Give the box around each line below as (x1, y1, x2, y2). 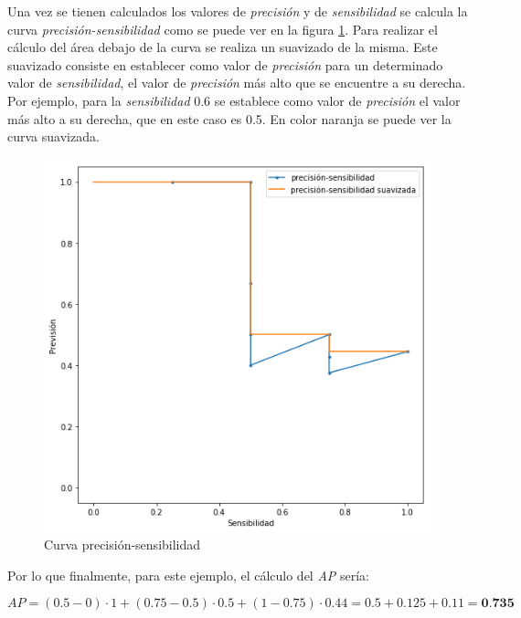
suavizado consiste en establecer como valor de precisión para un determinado (7, 55, 443, 74)
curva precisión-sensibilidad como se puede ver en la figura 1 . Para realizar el (7, 19, 438, 38)
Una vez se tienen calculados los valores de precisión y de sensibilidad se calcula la (7, 2, 468, 20)
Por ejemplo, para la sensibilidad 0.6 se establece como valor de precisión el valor (7, 90, 461, 110)
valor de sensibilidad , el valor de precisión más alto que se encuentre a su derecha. (7, 73, 466, 92)
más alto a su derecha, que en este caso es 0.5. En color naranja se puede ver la (7, 109, 452, 128)
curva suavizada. (7, 127, 100, 146)
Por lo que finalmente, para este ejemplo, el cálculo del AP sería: (7, 565, 370, 584)
